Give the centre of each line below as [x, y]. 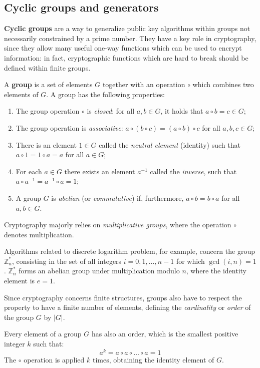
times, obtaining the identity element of [153, 359]
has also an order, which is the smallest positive [165, 334]
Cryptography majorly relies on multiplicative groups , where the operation [118, 225]
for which [190, 261]
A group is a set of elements [48, 84]
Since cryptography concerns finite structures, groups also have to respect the [123, 297]
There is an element [46, 144]
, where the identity [216, 271]
